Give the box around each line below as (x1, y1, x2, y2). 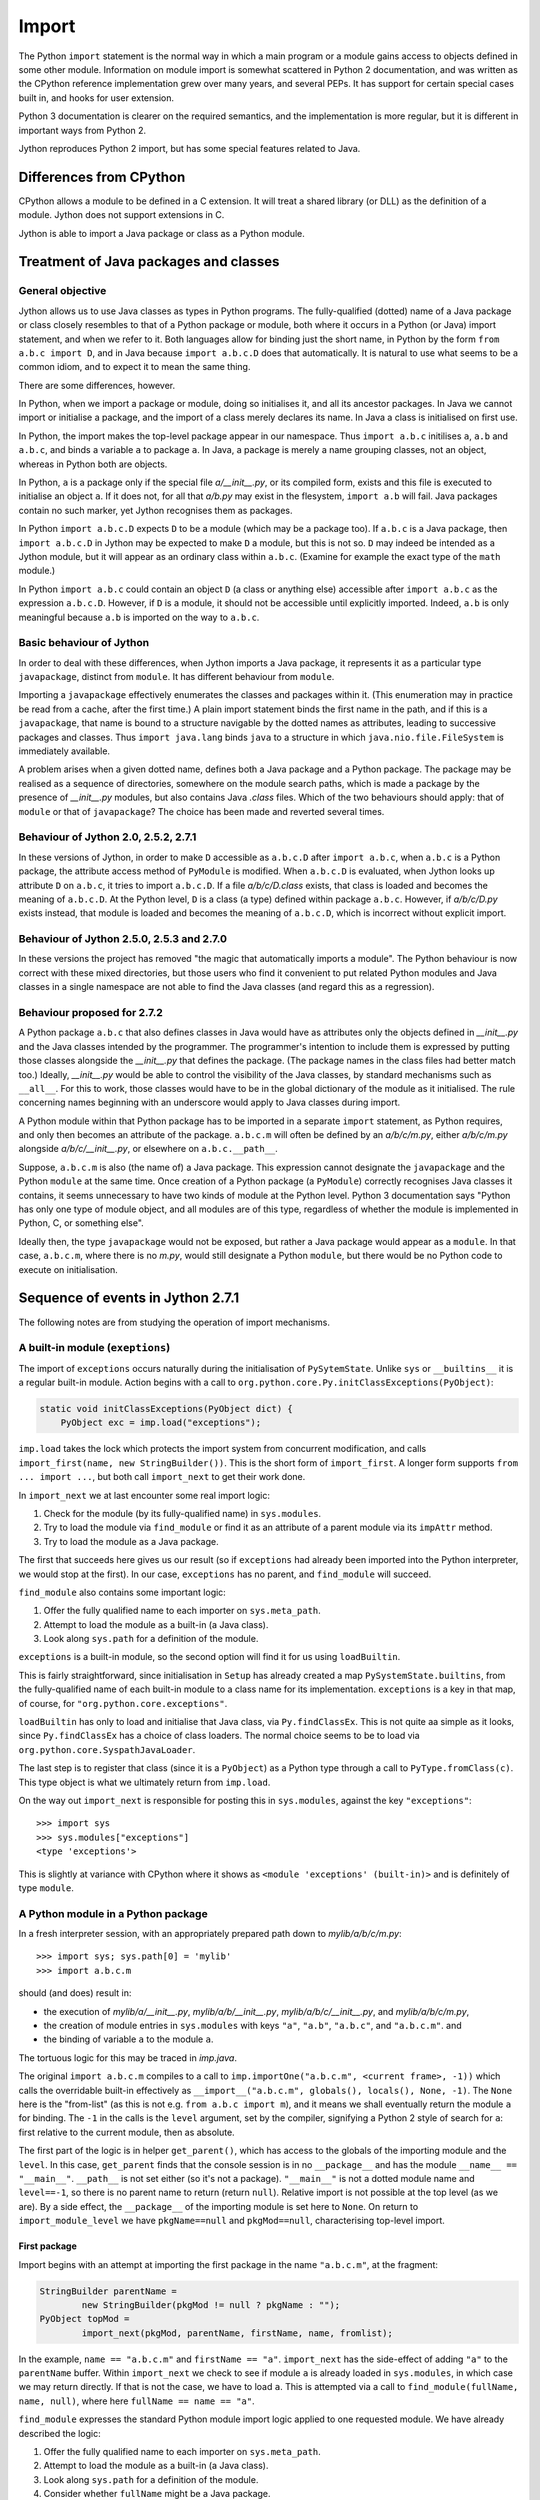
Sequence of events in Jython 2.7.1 (18, 1290, 240, 1307)
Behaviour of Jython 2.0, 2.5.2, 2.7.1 (18, 830, 197, 844)
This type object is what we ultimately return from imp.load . (18, 1776, 271, 1788)
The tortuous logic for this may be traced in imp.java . (18, 2051, 237, 2064)
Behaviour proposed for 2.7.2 (18, 1005, 164, 1019)
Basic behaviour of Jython (18, 636, 150, 650)
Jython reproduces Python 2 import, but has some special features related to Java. (18, 142, 361, 154)
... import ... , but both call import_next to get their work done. (18, 1471, 306, 1483)
